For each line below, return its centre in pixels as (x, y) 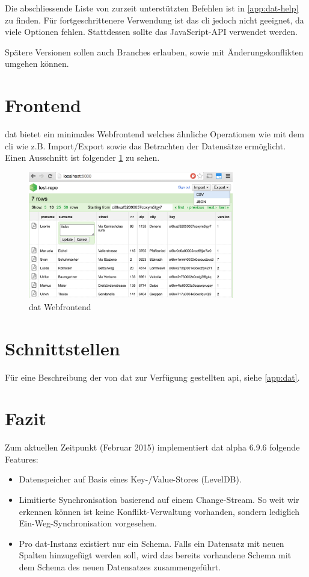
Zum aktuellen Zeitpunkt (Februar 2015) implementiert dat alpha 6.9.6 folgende (152, 447)
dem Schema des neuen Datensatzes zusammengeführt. (120, 566)
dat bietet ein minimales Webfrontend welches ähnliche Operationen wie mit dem (154, 134)
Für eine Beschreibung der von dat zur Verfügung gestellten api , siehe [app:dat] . (152, 377)
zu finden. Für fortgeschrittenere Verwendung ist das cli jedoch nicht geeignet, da (154, 20)
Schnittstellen (63, 348)
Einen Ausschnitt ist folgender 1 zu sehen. (82, 158)
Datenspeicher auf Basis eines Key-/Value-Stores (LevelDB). (130, 479)
